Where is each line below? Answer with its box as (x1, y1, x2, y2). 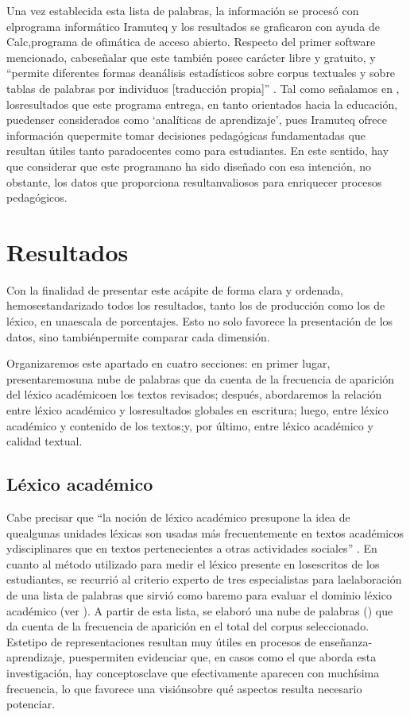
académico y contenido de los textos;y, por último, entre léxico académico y (6, 417, 373, 434)
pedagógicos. (6, 189, 68, 206)
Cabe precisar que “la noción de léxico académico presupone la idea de (6, 508, 350, 525)
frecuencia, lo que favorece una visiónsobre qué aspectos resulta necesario (6, 680, 362, 696)
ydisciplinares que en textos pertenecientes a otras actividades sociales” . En (6, 540, 377, 557)
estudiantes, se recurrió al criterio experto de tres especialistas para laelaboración (6, 571, 402, 588)
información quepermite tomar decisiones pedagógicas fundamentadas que (6, 126, 366, 143)
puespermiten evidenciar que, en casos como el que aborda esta (68, 649, 377, 665)
